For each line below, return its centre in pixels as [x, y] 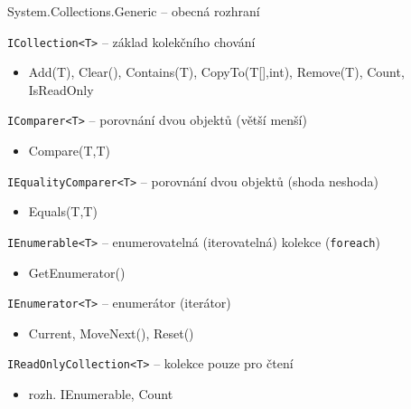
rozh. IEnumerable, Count [101, 394]
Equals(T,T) [63, 211]
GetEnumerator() [77, 272]
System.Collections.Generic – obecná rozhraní [134, 11]
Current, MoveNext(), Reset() [111, 333]
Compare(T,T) [70, 151]
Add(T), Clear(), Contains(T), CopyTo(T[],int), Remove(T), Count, [216, 72]
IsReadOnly [61, 89]
